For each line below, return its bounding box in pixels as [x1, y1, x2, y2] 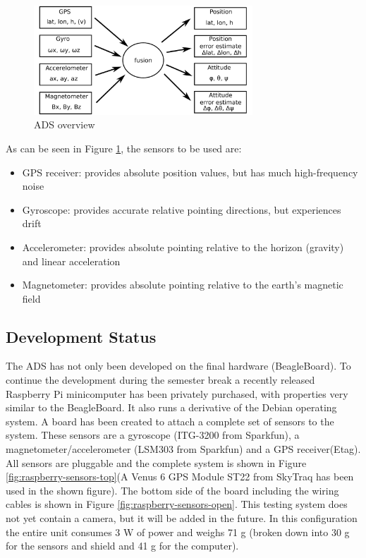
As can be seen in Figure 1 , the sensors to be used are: [6, 140, 242, 155]
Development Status [6, 325, 157, 347]
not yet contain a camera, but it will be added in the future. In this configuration [6, 511, 358, 526]
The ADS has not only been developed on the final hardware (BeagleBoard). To [6, 358, 351, 373]
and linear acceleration [22, 253, 121, 268]
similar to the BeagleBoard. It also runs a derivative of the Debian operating [6, 400, 337, 415]
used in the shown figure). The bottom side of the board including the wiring [6, 483, 339, 497]
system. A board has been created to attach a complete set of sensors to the [6, 413, 334, 428]
